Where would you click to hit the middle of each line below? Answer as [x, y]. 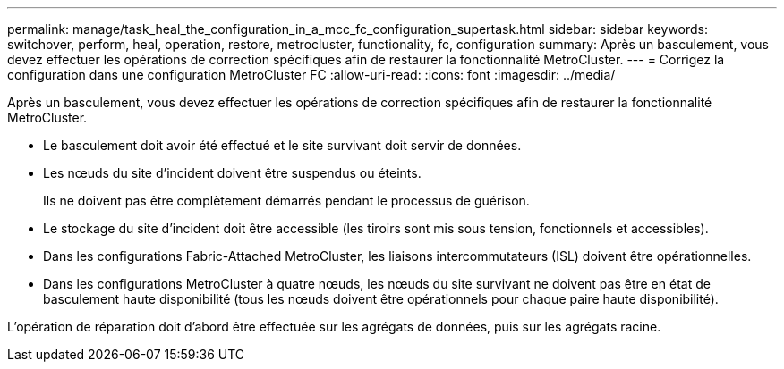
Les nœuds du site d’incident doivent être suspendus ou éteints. [232, 173]
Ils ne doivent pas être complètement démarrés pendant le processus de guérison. [286, 201]
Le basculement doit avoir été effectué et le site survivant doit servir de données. [282, 145]
